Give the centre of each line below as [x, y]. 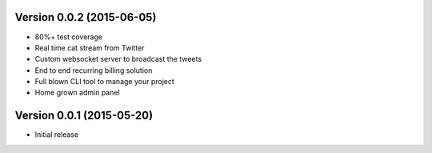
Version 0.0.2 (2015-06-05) [86, 17]
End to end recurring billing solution [94, 70]
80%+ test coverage [69, 37]
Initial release [57, 135]
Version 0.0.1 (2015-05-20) [84, 116]
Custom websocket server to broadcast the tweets [118, 59]
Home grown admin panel [77, 93]
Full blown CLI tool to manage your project [105, 82]
